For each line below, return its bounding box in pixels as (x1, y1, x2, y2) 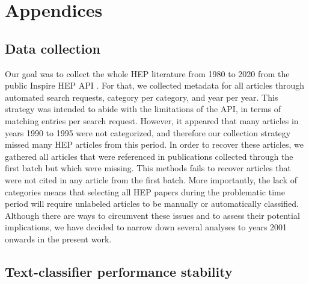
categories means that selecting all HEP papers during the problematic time (5, 185, 285, 198)
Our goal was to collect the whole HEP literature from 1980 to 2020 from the (5, 67, 290, 80)
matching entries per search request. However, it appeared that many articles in (5, 114, 299, 127)
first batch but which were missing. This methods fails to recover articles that (5, 162, 291, 174)
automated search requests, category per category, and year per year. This (5, 90, 278, 103)
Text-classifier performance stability (5, 262, 233, 280)
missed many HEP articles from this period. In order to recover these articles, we (5, 138, 304, 151)
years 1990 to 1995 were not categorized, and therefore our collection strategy (5, 126, 291, 139)
